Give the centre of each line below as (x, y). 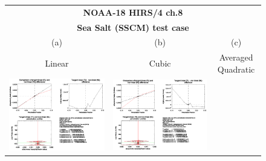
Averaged (236, 57)
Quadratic (236, 69)
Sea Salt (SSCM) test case (133, 27)
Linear (57, 63)
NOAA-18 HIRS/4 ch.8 (133, 12)
